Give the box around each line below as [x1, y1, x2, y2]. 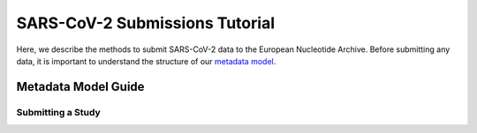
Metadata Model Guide [16, 79, 145, 94]
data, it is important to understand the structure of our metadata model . [16, 55, 276, 66]
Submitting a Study [16, 106, 101, 118]
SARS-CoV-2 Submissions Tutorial [16, 13, 276, 33]
